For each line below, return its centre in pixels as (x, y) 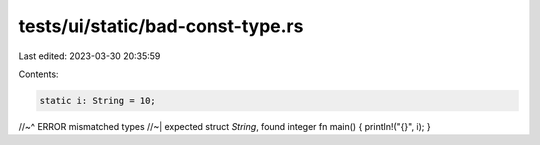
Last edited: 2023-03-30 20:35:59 (89, 56)
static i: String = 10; (98, 100)
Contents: (38, 74)
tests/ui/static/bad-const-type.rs (161, 26)
